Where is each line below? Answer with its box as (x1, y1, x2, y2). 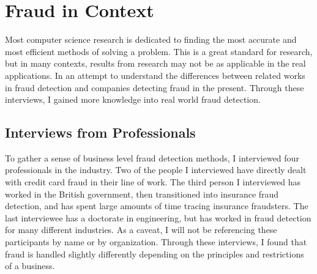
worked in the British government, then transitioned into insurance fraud (5, 187, 279, 200)
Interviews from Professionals (5, 123, 196, 142)
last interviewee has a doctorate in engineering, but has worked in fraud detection (5, 211, 311, 224)
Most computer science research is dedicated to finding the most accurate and (5, 33, 297, 46)
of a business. (5, 259, 55, 272)
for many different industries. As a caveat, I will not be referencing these (5, 223, 277, 236)
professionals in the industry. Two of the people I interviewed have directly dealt (5, 163, 307, 176)
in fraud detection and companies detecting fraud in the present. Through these (5, 81, 304, 94)
